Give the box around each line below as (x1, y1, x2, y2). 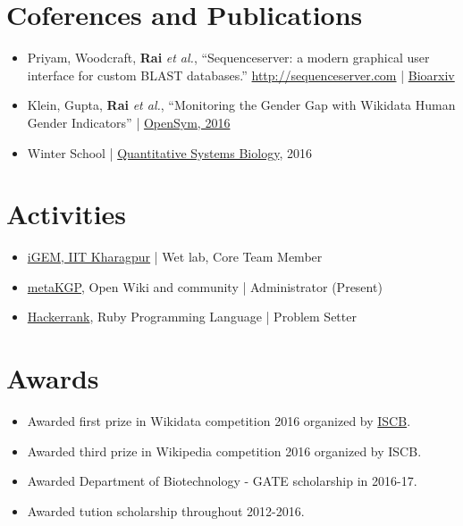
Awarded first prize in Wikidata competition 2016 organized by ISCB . (27, 412, 411, 430)
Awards (6, 360, 99, 397)
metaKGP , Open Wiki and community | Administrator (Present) (27, 277, 383, 296)
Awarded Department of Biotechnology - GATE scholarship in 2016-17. (27, 472, 417, 490)
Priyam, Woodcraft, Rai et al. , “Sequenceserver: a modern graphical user (27, 48, 430, 67)
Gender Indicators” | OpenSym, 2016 (27, 113, 231, 131)
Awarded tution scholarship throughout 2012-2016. (27, 501, 305, 520)
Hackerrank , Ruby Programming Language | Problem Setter (27, 307, 357, 326)
